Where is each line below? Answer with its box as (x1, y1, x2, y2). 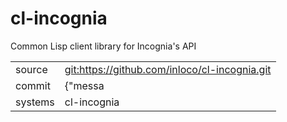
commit (15, 78, 51, 92)
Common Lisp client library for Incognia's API (10, 40, 197, 52)
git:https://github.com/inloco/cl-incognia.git (64, 62, 272, 76)
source (15, 62, 48, 76)
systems (15, 95, 55, 109)
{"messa (64, 78, 105, 92)
